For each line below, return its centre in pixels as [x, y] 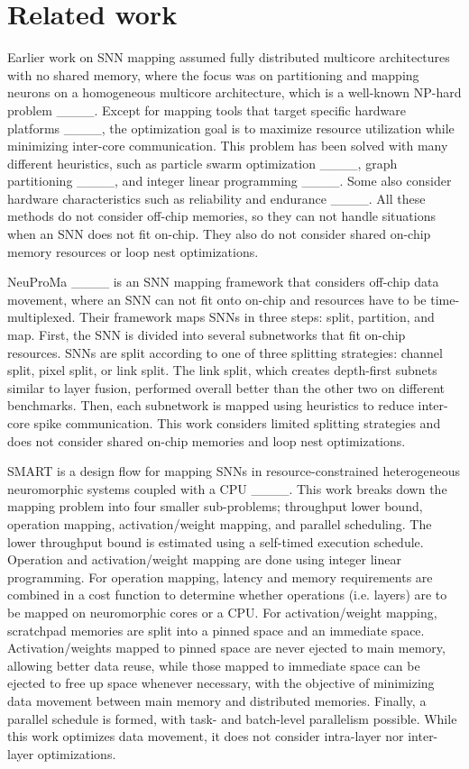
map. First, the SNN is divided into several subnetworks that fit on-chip [207, 335]
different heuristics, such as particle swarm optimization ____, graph [202, 163]
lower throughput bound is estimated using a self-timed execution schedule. [216, 541]
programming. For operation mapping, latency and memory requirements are [220, 577]
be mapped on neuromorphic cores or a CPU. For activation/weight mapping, [222, 612]
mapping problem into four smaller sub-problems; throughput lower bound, [215, 506]
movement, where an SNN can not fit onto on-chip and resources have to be [217, 299]
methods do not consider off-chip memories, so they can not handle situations [221, 216]
